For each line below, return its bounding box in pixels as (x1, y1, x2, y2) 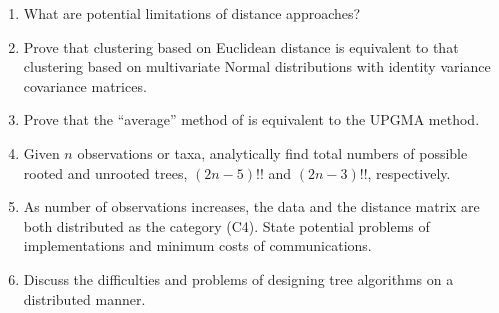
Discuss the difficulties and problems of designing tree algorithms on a (23, 268, 454, 289)
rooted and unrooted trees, (23, 162, 188, 183)
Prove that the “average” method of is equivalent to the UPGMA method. (23, 109, 480, 130)
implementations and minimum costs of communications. (23, 235, 372, 256)
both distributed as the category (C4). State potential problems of (23, 215, 430, 236)
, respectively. (367, 162, 451, 183)
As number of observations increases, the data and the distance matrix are (23, 196, 480, 217)
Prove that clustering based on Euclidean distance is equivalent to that (23, 36, 459, 57)
